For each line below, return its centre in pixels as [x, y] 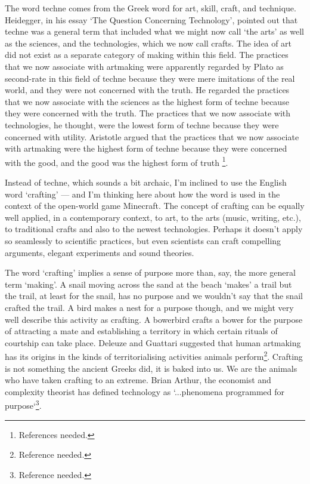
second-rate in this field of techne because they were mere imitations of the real [150, 78]
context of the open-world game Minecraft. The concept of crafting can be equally [155, 206]
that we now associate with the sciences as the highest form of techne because [147, 101]
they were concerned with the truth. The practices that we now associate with [148, 113]
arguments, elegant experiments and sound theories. [100, 252]
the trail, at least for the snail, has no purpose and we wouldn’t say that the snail [154, 296]
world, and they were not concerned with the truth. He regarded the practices [147, 90]
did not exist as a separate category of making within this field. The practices [147, 55]
